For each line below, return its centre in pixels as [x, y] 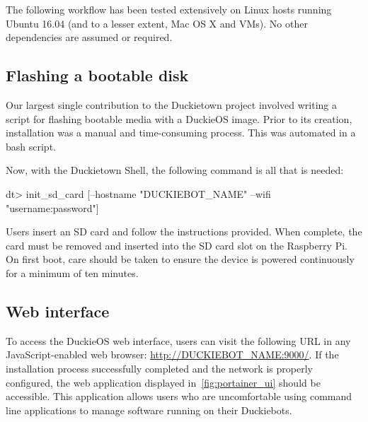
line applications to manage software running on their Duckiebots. [149, 410]
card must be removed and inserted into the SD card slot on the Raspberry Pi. [177, 245]
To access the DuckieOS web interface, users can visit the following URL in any [178, 340]
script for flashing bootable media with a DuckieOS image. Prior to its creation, [179, 118]
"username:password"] [52, 207]
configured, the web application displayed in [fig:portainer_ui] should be [163, 382]
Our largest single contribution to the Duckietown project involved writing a [172, 104]
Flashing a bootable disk [97, 75]
